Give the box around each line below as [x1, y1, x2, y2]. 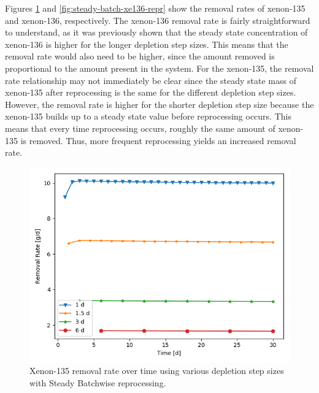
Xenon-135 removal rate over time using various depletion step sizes [29, 364, 284, 377]
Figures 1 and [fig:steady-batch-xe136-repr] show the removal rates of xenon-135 [5, 2, 306, 14]
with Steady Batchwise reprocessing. [29, 376, 166, 389]
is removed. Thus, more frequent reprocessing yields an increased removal [20, 134, 296, 147]
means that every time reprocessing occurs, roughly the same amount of [5, 121, 275, 134]
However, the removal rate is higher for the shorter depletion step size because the [5, 97, 314, 110]
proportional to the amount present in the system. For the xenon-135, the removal [5, 61, 314, 74]
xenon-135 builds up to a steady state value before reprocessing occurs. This [5, 110, 291, 123]
